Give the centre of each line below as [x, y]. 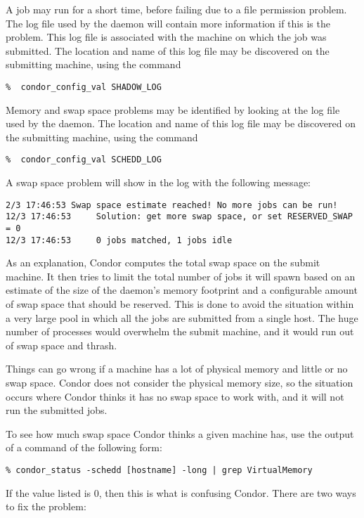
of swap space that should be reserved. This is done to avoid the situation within [180, 304]
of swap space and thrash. [61, 345]
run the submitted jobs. [57, 410]
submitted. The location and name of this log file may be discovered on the [168, 50]
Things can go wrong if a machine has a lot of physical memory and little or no [177, 369]
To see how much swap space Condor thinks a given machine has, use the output [180, 433]
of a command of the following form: [84, 447]
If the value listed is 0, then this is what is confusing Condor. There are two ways [181, 492]
